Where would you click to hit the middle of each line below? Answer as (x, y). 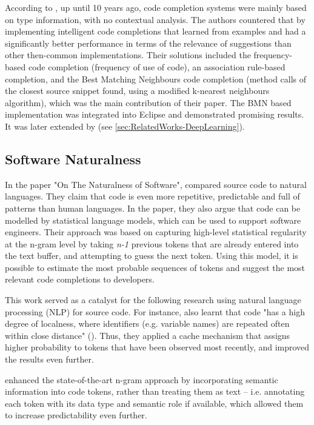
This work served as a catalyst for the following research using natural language (153, 300)
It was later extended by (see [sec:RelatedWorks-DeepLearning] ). (125, 126)
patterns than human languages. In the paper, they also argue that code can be (153, 208)
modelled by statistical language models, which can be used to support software (153, 220)
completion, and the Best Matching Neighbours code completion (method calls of (156, 79)
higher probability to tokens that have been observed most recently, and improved (157, 347)
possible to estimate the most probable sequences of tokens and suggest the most (155, 267)
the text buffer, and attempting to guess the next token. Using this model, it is (152, 256)
